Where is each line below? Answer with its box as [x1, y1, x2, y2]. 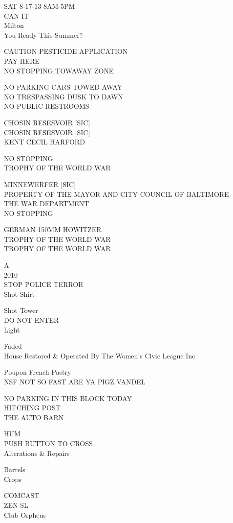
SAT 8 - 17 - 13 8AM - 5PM [4, 1, 75, 11]
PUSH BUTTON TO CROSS [4, 438, 93, 448]
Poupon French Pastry [4, 367, 71, 377]
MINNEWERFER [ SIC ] [4, 179, 76, 189]
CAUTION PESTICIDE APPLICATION [4, 46, 128, 56]
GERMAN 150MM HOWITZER [4, 224, 102, 235]
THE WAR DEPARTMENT [4, 198, 89, 209]
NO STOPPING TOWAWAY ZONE [4, 65, 114, 75]
